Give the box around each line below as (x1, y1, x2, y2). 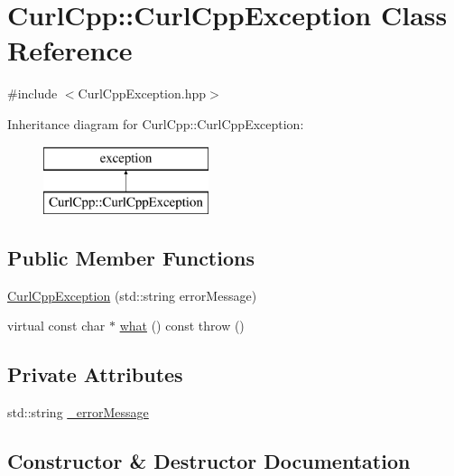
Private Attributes (7, 360, 183, 388)
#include (7, 84, 58, 103)
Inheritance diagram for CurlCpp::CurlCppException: (7, 114, 304, 133)
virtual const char (7, 316, 106, 335)
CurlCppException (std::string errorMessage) (7, 285, 257, 304)
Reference (7, 32, 133, 69)
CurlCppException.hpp (78, 84, 207, 103)
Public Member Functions (7, 244, 255, 272)
